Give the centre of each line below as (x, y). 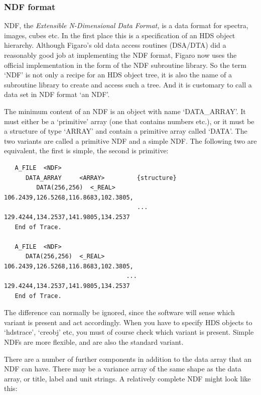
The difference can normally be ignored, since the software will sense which (119, 312)
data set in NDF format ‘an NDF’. (57, 94)
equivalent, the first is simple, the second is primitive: (86, 151)
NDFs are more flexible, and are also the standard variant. (94, 342)
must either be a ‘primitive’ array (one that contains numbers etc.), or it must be (129, 121)
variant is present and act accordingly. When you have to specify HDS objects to (128, 322)
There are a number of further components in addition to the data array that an (128, 359)
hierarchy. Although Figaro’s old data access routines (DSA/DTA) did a (115, 45)
